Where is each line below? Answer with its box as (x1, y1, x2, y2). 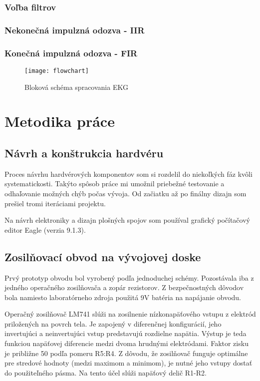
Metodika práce (4, 111, 115, 131)
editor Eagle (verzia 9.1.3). (4, 224, 86, 235)
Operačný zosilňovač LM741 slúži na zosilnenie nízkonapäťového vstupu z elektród (4, 309, 256, 319)
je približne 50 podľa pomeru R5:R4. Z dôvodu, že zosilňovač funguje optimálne (4, 348, 248, 358)
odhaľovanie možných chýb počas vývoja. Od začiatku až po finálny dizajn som (4, 188, 247, 198)
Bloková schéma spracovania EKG (24, 81, 128, 92)
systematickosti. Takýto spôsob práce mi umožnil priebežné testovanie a (4, 178, 225, 189)
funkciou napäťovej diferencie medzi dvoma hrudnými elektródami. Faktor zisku (4, 338, 249, 349)
